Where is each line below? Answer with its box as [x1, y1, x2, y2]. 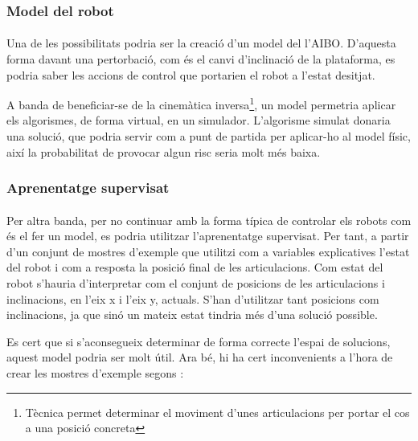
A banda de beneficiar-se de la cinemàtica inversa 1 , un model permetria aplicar [6, 94, 396, 112]
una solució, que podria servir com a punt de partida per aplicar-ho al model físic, [6, 128, 411, 145]
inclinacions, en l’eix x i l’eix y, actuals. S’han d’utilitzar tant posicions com [6, 290, 379, 307]
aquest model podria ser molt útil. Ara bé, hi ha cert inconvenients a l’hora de [6, 349, 393, 365]
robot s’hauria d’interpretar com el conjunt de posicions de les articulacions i [6, 275, 385, 292]
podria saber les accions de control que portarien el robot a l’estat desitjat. [6, 66, 375, 83]
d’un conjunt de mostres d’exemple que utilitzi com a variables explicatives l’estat [6, 243, 410, 259]
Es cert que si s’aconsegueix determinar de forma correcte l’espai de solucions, [6, 333, 391, 349]
